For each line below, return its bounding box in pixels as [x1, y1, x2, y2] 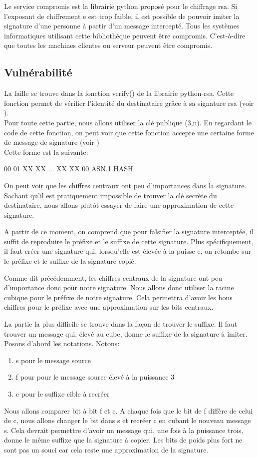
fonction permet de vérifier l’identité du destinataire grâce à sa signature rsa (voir [4, 97, 254, 108]
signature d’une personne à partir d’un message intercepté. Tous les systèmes [4, 20, 240, 31]
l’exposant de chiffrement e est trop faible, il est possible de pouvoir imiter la [4, 10, 240, 21]
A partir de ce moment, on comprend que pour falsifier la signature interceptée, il [4, 226, 254, 237]
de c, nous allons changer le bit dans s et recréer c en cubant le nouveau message [4, 415, 251, 426]
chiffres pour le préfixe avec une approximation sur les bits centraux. [4, 302, 214, 312]
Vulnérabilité [4, 64, 72, 80]
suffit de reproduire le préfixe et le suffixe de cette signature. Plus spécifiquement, [4, 236, 254, 246]
